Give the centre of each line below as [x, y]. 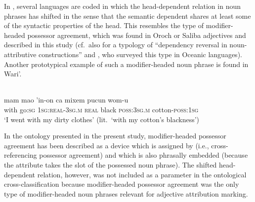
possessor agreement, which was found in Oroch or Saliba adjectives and [137, 35]
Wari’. [13, 74]
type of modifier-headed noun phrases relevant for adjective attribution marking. [126, 193]
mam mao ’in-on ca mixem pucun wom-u [66, 100]
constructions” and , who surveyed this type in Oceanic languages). [140, 54]
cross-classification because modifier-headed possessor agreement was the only [122, 184]
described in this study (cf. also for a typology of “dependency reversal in [116, 45]
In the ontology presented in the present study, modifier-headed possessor [115, 136]
